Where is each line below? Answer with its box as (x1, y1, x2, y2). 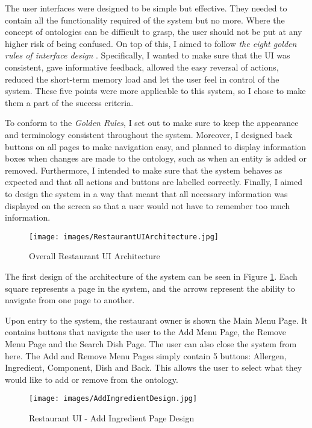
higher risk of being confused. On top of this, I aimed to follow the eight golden (5, 37, 297, 49)
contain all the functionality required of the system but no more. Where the (5, 13, 285, 26)
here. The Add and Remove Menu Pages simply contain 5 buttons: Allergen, (5, 349, 287, 362)
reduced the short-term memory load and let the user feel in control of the (5, 72, 279, 85)
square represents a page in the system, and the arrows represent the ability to (5, 282, 295, 294)
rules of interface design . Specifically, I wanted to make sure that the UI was (5, 49, 290, 61)
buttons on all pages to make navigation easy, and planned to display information (5, 140, 307, 153)
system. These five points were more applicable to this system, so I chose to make (5, 84, 306, 97)
